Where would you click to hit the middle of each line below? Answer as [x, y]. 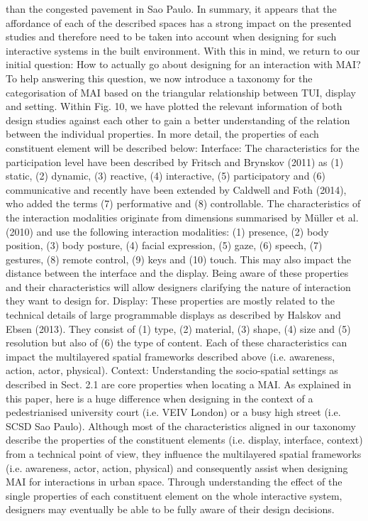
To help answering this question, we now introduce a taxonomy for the [159, 78]
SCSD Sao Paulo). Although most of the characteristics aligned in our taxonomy [181, 426]
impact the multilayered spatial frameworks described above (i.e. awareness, [171, 356]
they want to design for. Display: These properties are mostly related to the [170, 301]
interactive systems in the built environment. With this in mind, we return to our [183, 50]
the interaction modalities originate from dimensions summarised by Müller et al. [182, 217]
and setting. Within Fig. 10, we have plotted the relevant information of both [174, 106]
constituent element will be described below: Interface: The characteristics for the [183, 147]
